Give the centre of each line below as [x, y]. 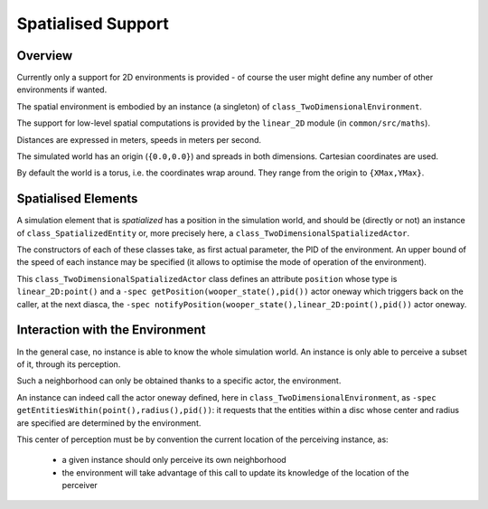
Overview [45, 56]
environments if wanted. [62, 90]
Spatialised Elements [77, 199]
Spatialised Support [93, 24]
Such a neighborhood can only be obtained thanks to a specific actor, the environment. [179, 381]
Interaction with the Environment [111, 330]
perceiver [80, 485]
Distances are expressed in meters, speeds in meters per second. [139, 139]
